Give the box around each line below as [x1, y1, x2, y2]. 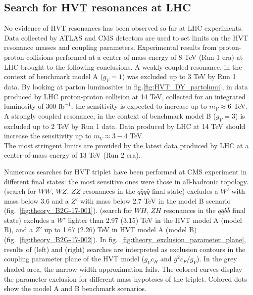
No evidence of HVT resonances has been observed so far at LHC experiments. [4, 23, 243, 33]
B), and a [4, 224, 33, 235]
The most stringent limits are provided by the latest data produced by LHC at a [4, 140, 249, 150]
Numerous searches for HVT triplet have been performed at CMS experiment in [4, 166, 247, 176]
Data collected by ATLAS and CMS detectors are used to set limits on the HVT [4, 32, 249, 42]
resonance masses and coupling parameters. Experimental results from [4, 42, 217, 52]
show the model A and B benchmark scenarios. [4, 283, 147, 294]
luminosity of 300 [4, 101, 56, 111]
